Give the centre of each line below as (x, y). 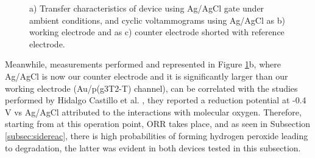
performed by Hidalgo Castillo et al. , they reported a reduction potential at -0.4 (156, 100)
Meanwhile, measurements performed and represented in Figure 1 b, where (143, 64)
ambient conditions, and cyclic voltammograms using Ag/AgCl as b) (157, 20)
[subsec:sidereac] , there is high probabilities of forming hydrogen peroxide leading (157, 135)
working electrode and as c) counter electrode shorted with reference (157, 32)
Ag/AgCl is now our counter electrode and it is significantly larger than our (147, 76)
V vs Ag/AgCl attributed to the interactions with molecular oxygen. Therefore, (153, 112)
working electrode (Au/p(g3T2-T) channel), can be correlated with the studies (151, 88)
